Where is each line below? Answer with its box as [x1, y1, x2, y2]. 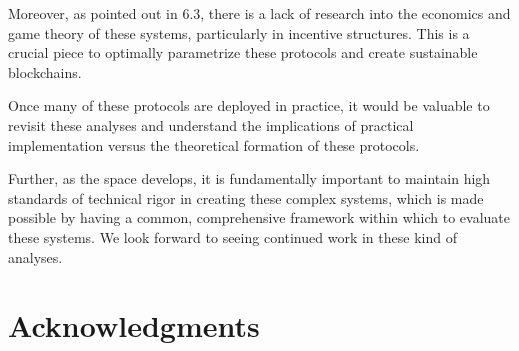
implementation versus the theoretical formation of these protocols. [8, 134, 420, 155]
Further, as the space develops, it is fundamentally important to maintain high [8, 168, 491, 189]
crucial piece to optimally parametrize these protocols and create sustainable [8, 42, 478, 63]
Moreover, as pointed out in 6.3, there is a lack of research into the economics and [8, 3, 511, 23]
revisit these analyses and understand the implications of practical [8, 114, 414, 135]
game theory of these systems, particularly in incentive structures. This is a [8, 22, 470, 43]
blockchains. [8, 61, 82, 82]
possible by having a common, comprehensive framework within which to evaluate [8, 207, 510, 228]
